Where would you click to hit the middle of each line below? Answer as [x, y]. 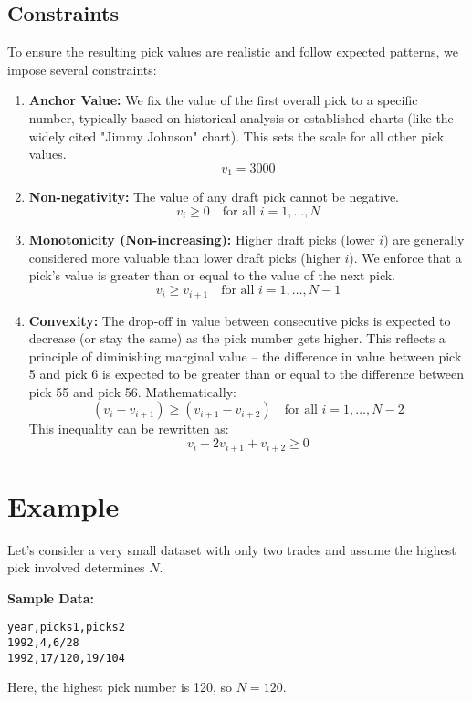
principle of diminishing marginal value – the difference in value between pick [245, 356]
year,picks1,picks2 [66, 628]
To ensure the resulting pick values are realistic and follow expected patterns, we [233, 52]
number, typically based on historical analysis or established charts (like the [241, 117]
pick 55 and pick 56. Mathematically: [132, 391]
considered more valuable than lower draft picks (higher [184, 257]
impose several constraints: [82, 69]
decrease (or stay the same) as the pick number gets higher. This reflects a [237, 338]
